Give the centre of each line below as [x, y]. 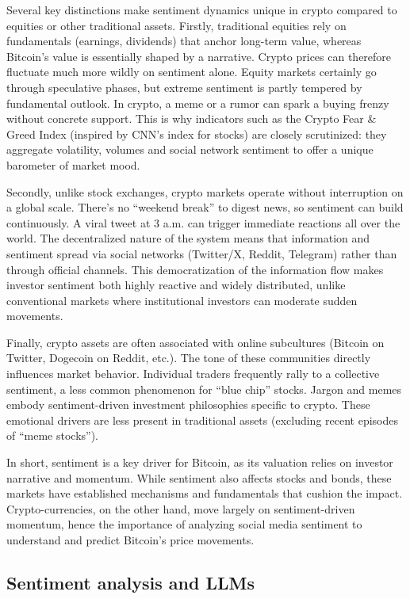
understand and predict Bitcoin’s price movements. [130, 540]
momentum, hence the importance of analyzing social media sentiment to [184, 524]
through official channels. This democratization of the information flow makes [195, 269]
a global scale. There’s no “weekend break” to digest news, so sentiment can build [205, 207]
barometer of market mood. [73, 164]
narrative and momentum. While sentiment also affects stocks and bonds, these [199, 477]
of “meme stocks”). [53, 435]
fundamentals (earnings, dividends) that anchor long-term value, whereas [184, 41]
